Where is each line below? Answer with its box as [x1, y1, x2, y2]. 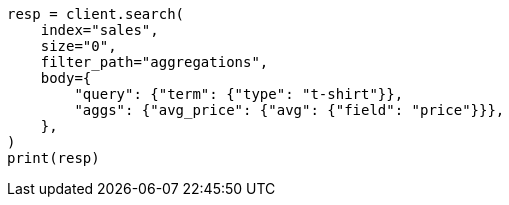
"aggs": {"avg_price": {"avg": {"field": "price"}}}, [74, 102, 505, 118]
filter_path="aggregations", [40, 54, 269, 70]
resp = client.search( [7, 6, 185, 22]
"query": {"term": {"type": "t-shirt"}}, [74, 86, 404, 102]
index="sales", [40, 22, 159, 38]
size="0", [40, 38, 117, 54]
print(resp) [7, 150, 100, 166]
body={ [40, 70, 92, 86]
